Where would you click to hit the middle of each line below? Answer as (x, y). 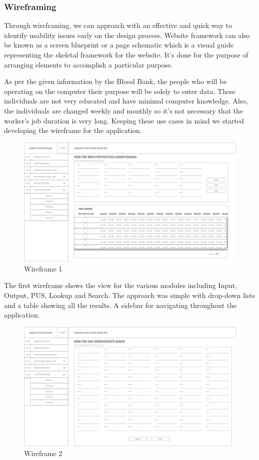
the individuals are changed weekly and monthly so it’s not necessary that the (124, 110)
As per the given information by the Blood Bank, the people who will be (115, 81)
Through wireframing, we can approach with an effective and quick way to (118, 25)
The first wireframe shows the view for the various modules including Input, (121, 285)
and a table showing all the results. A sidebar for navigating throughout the (120, 305)
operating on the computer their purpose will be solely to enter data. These (120, 91)
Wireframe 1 (43, 268)
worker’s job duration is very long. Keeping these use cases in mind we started (124, 120)
